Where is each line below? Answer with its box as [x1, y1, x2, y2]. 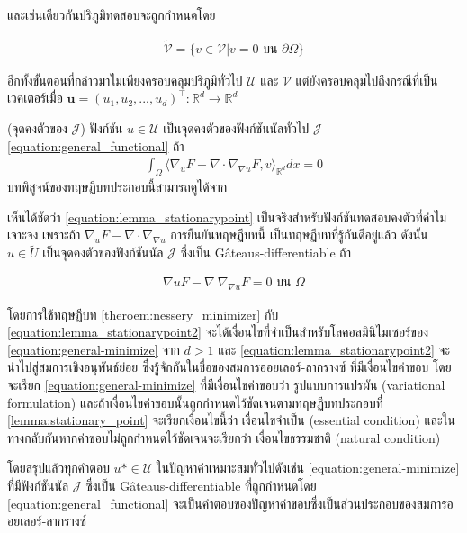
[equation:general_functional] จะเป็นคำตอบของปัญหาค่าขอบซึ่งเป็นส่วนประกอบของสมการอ [7, 493, 454, 512]
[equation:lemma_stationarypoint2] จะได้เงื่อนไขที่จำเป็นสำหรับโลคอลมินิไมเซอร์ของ [7, 322, 428, 341]
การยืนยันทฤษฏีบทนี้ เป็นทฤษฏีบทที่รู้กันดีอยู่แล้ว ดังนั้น [170, 225, 428, 244]
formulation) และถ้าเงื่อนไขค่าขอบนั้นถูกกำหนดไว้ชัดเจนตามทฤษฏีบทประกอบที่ [7, 393, 383, 411]
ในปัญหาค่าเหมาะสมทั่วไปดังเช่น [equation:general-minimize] [156, 458, 460, 477]
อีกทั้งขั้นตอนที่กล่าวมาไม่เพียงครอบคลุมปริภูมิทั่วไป [7, 70, 243, 89]
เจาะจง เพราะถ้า [7, 225, 81, 244]
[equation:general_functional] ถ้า [7, 136, 184, 155]
